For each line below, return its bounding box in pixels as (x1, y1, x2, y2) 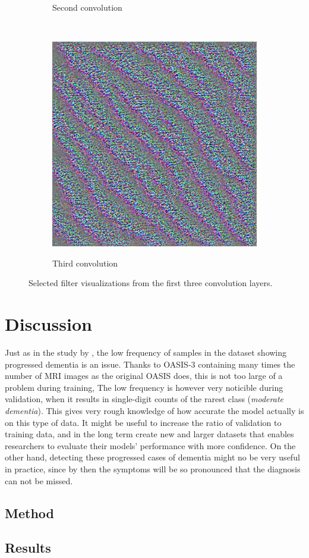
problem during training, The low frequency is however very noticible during (5, 381, 283, 393)
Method (5, 503, 54, 522)
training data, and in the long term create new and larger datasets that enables (5, 428, 294, 440)
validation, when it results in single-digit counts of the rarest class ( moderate (5, 393, 283, 405)
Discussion (5, 312, 92, 336)
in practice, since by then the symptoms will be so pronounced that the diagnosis (5, 463, 301, 475)
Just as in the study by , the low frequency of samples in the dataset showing (5, 346, 287, 359)
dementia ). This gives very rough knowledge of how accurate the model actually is (5, 405, 304, 417)
